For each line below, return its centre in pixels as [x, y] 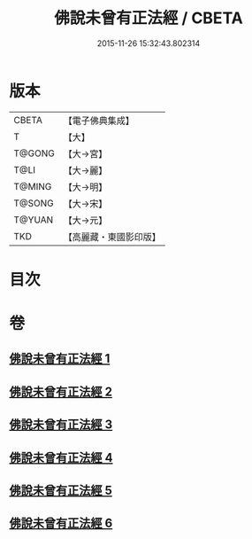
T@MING [33, 186]
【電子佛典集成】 [99, 121]
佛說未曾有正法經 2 [61, 391]
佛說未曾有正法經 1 [60, 359]
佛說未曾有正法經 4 [61, 457]
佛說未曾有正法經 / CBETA [149, 18]
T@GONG [34, 153]
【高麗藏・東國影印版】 [112, 237]
